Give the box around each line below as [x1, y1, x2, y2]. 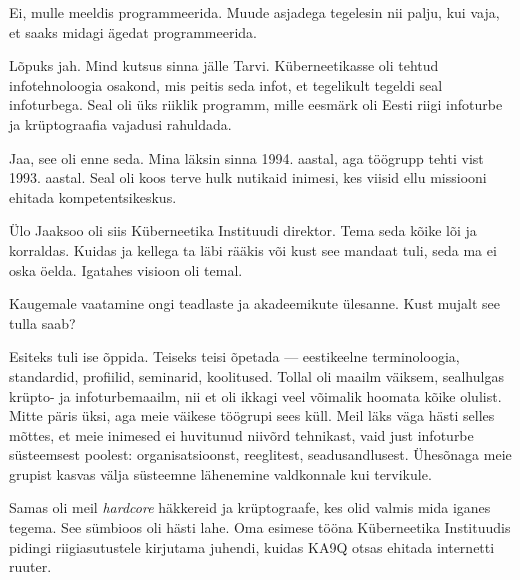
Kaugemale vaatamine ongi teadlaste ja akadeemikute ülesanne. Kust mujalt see [9, 293, 501, 314]
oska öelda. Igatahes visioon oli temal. [9, 259, 243, 280]
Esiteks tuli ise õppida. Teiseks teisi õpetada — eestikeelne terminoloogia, [9, 346, 460, 367]
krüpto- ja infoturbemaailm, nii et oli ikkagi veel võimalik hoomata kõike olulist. [9, 385, 502, 406]
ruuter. [9, 556, 52, 577]
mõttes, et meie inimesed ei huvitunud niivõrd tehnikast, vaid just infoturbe [9, 424, 474, 445]
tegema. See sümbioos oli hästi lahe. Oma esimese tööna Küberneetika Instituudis [9, 517, 511, 538]
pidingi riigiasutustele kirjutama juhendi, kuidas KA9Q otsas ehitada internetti [9, 536, 495, 557]
